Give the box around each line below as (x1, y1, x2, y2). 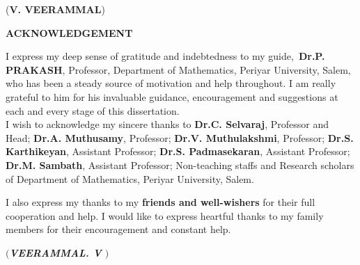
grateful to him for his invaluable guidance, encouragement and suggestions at (6, 89, 338, 104)
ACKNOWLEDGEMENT (6, 25, 133, 40)
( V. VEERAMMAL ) (6, 2, 105, 16)
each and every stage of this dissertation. (6, 103, 180, 118)
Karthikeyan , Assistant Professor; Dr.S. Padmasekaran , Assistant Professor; (6, 144, 350, 159)
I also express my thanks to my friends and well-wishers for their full (6, 195, 315, 209)
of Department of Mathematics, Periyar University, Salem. (6, 171, 254, 186)
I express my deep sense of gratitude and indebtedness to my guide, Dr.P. (6, 49, 325, 63)
